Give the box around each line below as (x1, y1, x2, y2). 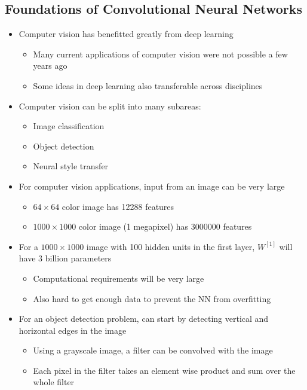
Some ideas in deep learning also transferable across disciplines (33, 79, 263, 92)
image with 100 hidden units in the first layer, (86, 240, 255, 252)
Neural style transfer (33, 160, 109, 172)
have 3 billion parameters (19, 252, 112, 264)
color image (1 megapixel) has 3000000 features (78, 220, 252, 233)
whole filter (33, 376, 75, 388)
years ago (33, 59, 67, 72)
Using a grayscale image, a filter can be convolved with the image (33, 344, 273, 357)
